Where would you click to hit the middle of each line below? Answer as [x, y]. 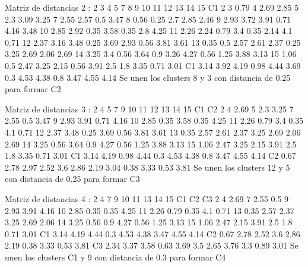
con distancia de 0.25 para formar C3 [72, 179]
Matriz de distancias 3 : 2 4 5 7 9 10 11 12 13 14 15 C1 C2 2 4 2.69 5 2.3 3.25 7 [149, 109]
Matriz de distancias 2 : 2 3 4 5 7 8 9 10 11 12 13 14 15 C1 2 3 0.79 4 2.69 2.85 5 [152, 7]
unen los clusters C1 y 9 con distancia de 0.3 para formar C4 [115, 257]
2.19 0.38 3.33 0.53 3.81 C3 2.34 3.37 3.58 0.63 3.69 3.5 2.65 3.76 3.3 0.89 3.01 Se [152, 245]
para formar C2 [33, 89]
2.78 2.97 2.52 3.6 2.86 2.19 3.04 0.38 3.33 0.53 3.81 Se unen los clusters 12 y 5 [147, 167]
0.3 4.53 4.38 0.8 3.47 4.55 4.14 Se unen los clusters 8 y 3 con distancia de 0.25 [148, 77]
